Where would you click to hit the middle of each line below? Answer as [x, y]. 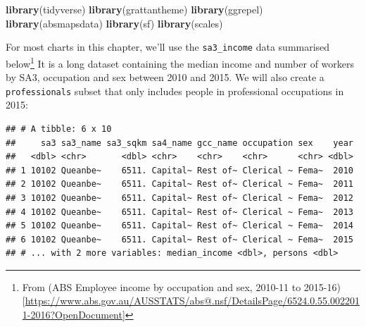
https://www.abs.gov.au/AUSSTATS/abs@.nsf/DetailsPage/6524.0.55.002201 [192, 301]
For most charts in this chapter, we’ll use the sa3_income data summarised [168, 47]
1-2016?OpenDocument [72, 315]
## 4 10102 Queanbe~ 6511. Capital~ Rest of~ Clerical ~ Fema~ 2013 [179, 212]
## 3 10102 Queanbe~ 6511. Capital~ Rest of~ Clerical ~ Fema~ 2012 [179, 198]
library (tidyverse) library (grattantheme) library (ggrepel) [134, 9]
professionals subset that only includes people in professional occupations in [175, 91]
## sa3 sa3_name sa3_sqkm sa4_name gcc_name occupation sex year [179, 143]
